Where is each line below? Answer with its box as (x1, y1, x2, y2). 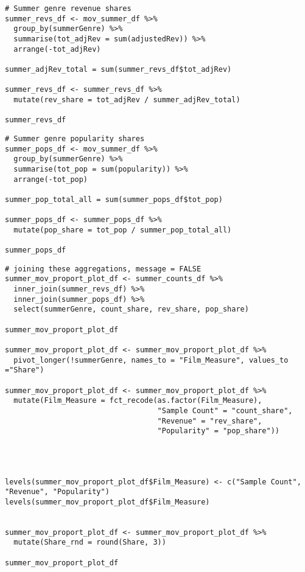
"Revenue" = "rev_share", (157, 416, 262, 425)
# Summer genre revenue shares (5, 4, 131, 13)
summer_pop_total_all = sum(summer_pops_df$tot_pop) (5, 195, 223, 204)
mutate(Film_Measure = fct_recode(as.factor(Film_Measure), (13, 396, 262, 405)
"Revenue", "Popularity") (5, 487, 110, 497)
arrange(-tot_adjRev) (13, 44, 101, 54)
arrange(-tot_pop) (13, 175, 88, 184)
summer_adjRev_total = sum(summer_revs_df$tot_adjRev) (5, 65, 232, 74)
